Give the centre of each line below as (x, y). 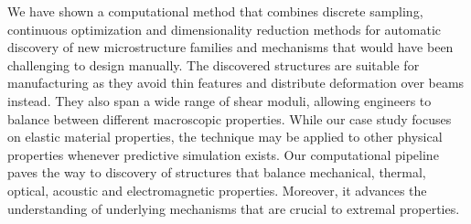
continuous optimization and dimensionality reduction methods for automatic (225, 29)
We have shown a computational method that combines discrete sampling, (215, 11)
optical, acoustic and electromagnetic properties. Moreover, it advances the (217, 190)
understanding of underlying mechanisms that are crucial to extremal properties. (234, 208)
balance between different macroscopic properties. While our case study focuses (230, 118)
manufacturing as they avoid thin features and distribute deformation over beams (236, 83)
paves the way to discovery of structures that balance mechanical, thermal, (217, 172)
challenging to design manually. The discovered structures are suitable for (214, 64)
